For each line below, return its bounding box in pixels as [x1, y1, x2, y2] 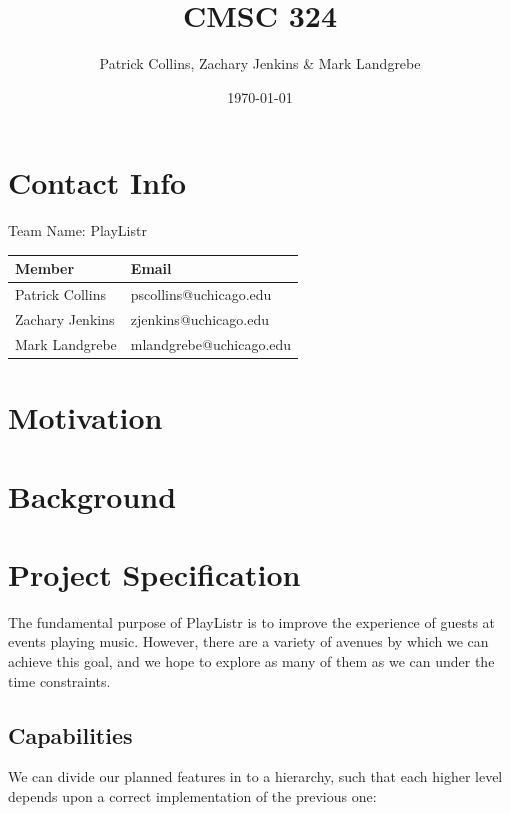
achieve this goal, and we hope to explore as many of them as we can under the [8, 651, 495, 672]
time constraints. [8, 670, 111, 691]
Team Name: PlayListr [8, 220, 147, 241]
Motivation [8, 397, 163, 438]
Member [15, 258, 75, 279]
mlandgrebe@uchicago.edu [130, 333, 292, 354]
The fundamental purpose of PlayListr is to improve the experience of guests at [8, 611, 496, 632]
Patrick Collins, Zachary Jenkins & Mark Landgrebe [99, 53, 421, 74]
